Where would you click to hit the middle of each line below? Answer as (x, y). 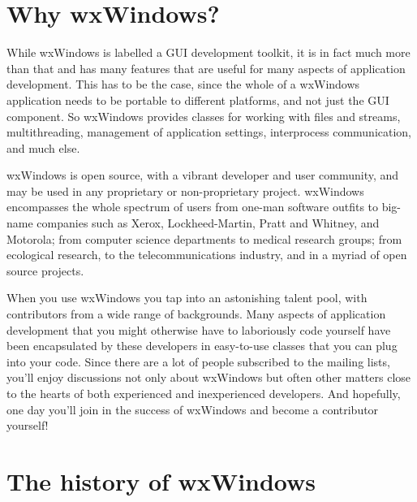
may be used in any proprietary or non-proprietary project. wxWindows (185, 190)
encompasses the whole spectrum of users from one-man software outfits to (193, 207)
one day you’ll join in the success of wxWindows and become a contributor (193, 409)
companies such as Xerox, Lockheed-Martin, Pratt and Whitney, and (208, 223)
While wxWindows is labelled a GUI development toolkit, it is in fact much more (208, 52)
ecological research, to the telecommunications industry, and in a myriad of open (207, 255)
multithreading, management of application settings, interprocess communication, (209, 132)
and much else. (43, 147)
